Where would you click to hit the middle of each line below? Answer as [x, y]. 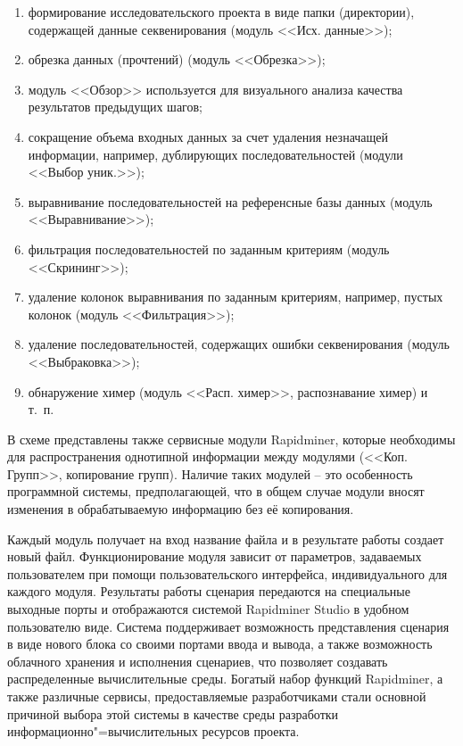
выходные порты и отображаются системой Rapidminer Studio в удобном [208, 609]
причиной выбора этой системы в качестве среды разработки [173, 713]
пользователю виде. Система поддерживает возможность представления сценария [228, 626]
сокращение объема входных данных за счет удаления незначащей [208, 136]
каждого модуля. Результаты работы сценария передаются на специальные [209, 591]
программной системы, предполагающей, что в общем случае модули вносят [216, 491]
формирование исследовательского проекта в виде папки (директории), [221, 12]
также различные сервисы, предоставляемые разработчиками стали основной [217, 696]
